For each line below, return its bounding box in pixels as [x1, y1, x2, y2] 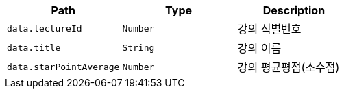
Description [262, 3, 325, 17]
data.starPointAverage [7, 61, 120, 72]
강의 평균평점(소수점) [237, 60, 340, 74]
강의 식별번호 [237, 22, 302, 36]
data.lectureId [7, 23, 82, 34]
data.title [7, 42, 61, 53]
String [122, 42, 155, 53]
